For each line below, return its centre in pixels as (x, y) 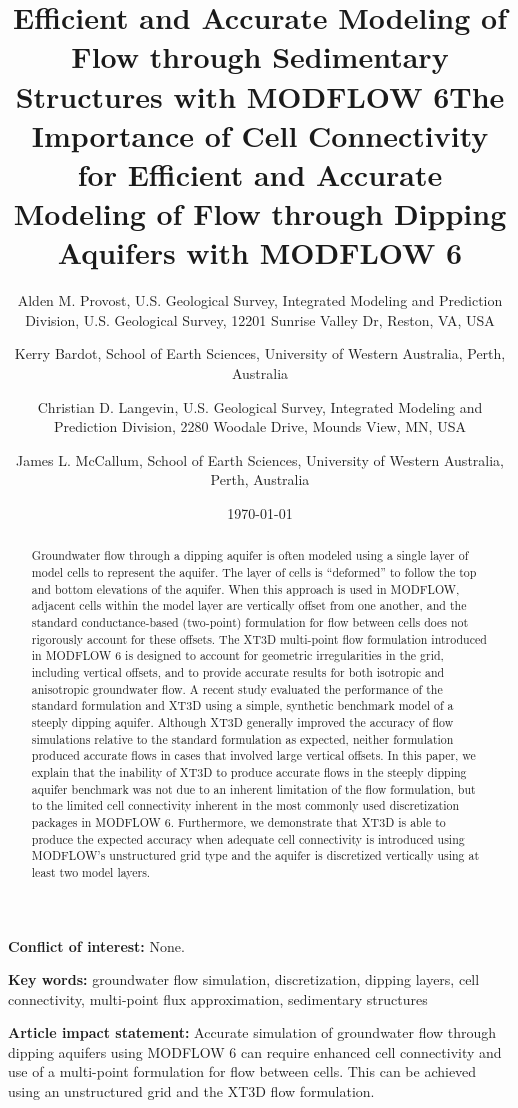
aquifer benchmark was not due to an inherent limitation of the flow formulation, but (253, 788)
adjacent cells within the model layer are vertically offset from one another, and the (249, 605)
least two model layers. (91, 871)
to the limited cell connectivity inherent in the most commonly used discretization (245, 805)
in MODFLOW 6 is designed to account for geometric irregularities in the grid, (237, 655)
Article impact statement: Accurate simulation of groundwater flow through (252, 1032)
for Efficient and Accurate (260, 173)
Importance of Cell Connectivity (260, 134)
